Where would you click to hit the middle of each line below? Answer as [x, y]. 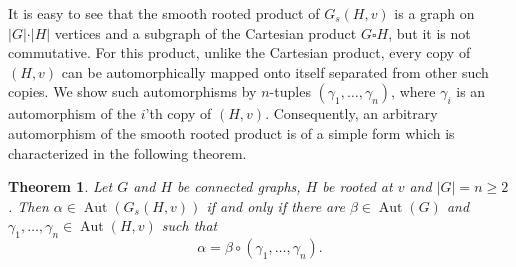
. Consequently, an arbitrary [351, 113]
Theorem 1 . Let [60, 186]
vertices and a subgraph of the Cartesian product [205, 32]
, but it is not [429, 32]
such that [189, 225]
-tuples [290, 91]
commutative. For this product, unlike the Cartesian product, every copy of [239, 52]
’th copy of [178, 113]
